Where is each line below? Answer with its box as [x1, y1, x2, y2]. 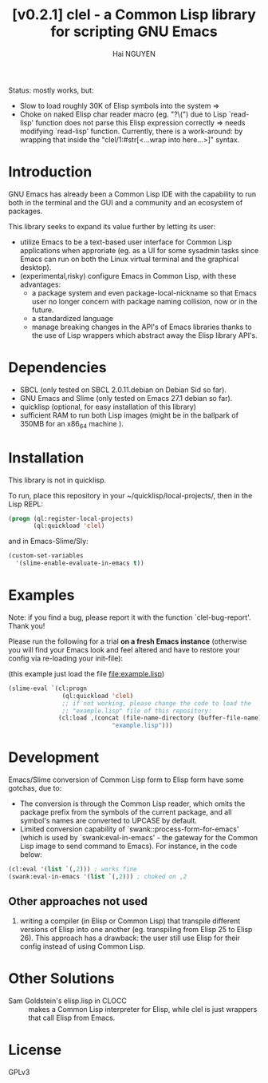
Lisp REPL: [8, 499, 44, 509]
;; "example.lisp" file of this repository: [61, 707, 213, 715]
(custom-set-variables [8, 552, 84, 560]
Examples [8, 586, 75, 605]
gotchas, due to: [8, 783, 62, 793]
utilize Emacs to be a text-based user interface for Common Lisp [19, 237, 233, 247]
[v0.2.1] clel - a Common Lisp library [11, 6, 257, 24]
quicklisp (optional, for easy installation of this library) [19, 402, 197, 411]
